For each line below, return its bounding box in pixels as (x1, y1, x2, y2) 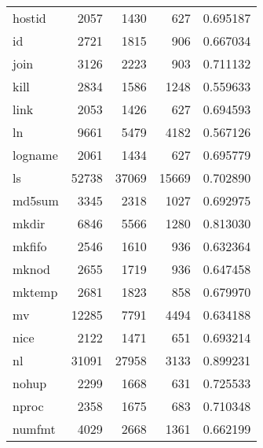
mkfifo (13, 237, 47, 255)
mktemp (13, 283, 58, 301)
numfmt (13, 420, 56, 438)
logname (13, 146, 58, 164)
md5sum (13, 191, 59, 209)
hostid (13, 9, 46, 27)
